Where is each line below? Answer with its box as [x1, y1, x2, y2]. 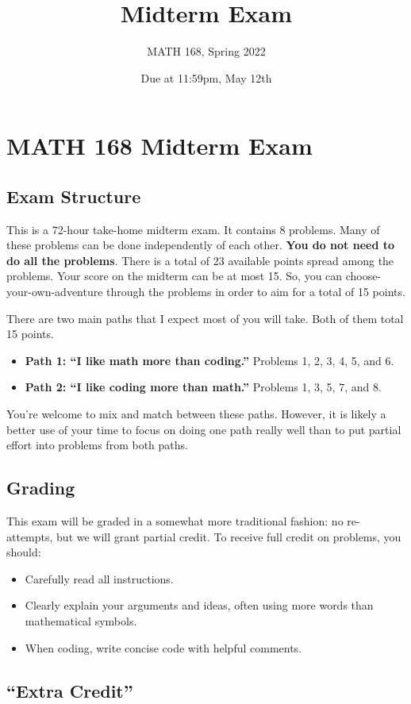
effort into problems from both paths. [6, 437, 188, 453]
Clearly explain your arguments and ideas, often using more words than [25, 597, 374, 614]
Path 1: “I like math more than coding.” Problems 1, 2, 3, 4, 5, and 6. [25, 352, 394, 368]
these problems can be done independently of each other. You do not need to [6, 237, 395, 253]
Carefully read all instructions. [25, 570, 174, 587]
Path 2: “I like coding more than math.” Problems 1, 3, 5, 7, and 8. [25, 379, 382, 395]
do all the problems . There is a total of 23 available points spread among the [6, 252, 394, 268]
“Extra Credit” [6, 678, 133, 702]
